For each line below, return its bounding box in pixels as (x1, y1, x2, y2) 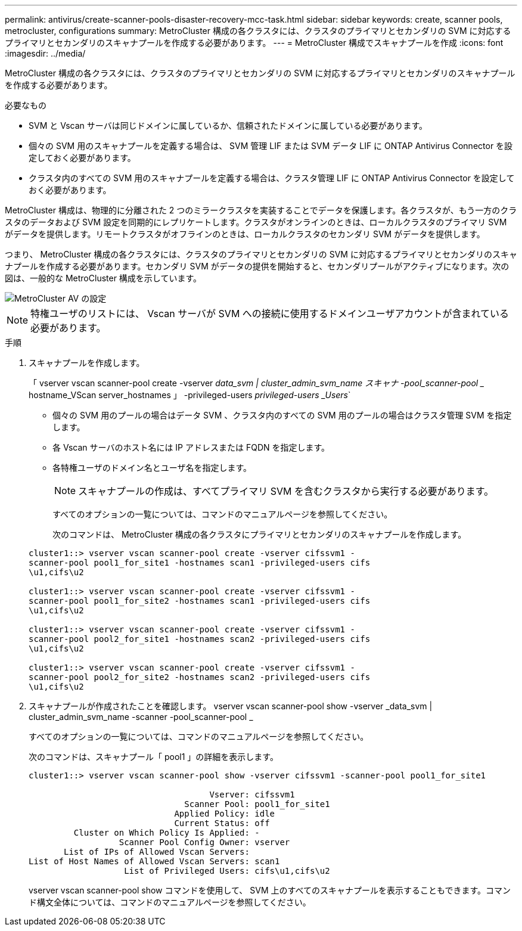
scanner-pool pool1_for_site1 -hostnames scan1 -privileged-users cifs (29, 558, 371, 567)
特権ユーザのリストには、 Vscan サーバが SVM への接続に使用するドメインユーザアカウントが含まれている (30, 308, 509, 319)
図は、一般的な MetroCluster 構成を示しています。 (5, 273, 202, 283)
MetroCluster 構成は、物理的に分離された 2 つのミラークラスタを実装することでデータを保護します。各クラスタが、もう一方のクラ (5, 205, 517, 215)
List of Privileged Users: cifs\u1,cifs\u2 (124, 866, 330, 876)
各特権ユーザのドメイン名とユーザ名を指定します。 (52, 463, 252, 473)
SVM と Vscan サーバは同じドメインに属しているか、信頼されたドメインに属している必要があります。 (29, 120, 428, 131)
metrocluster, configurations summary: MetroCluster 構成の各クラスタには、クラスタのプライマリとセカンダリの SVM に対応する (5, 26, 511, 36)
